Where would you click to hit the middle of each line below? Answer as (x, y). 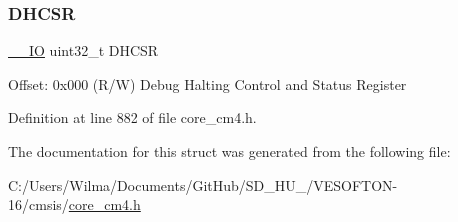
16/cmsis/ (38, 204)
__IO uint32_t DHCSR (83, 50)
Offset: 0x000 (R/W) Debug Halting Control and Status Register (207, 83)
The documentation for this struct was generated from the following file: (229, 151)
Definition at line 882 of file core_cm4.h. (132, 117)
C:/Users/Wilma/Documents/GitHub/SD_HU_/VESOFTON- (203, 184)
